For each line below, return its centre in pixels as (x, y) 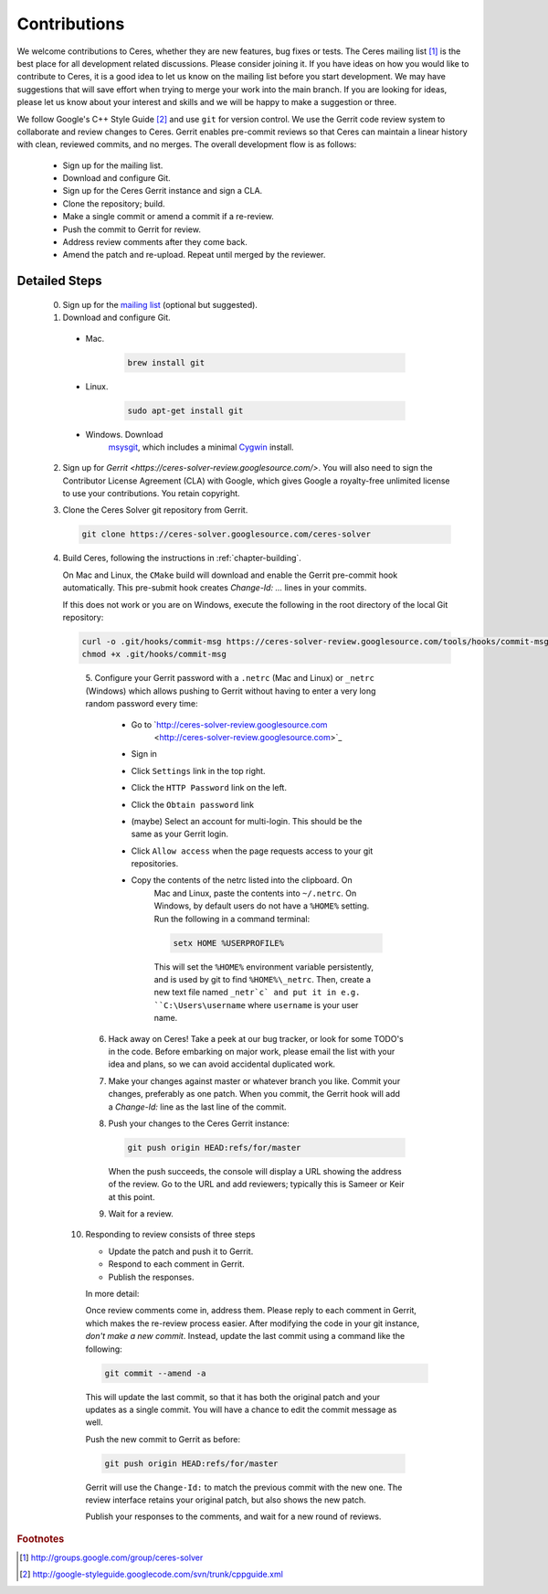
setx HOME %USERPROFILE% (229, 943)
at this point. (132, 1196)
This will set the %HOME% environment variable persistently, (264, 967)
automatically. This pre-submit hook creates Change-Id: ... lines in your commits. (215, 588)
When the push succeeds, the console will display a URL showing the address (255, 1171)
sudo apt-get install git (185, 410)
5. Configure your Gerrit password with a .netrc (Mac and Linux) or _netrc (230, 678)
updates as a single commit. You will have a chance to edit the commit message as (241, 1409)
